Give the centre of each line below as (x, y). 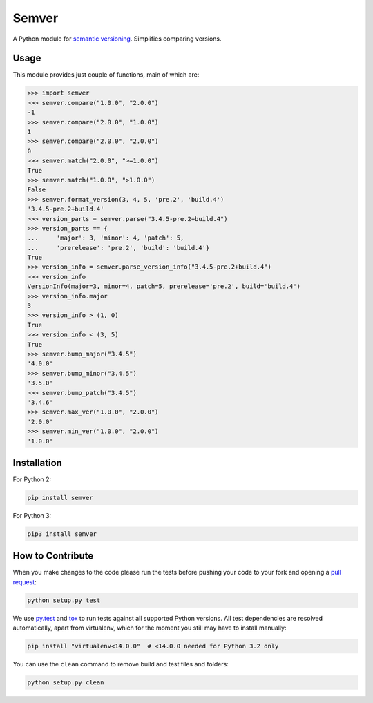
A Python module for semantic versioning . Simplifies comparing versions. (117, 39)
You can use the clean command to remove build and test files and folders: (121, 664)
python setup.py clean (66, 683)
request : (25, 582)
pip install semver (60, 498)
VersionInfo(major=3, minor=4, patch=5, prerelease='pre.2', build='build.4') (164, 286)
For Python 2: (32, 479)
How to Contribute (53, 556)
